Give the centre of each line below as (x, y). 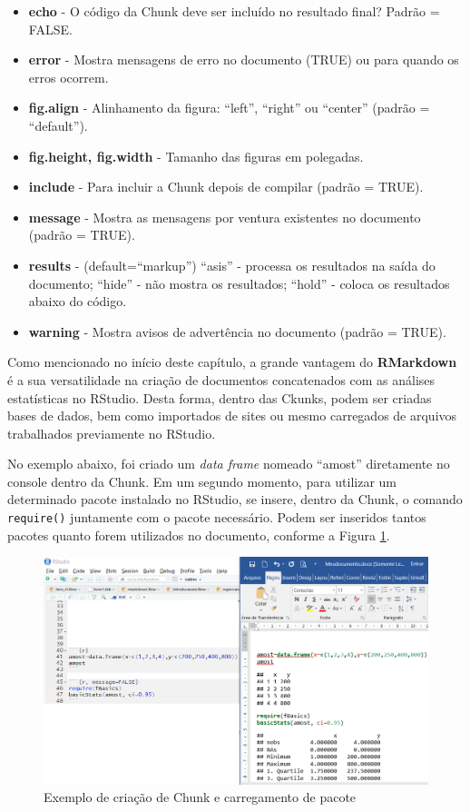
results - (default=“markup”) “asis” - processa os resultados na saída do (232, 265)
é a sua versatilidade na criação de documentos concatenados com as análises (221, 379)
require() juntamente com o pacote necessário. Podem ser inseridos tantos (217, 517)
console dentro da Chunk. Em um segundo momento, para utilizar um (202, 481)
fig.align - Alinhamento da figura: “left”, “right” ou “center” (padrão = (229, 108)
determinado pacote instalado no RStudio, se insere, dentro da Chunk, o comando (235, 499)
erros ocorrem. (69, 77)
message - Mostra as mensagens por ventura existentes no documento (225, 217)
